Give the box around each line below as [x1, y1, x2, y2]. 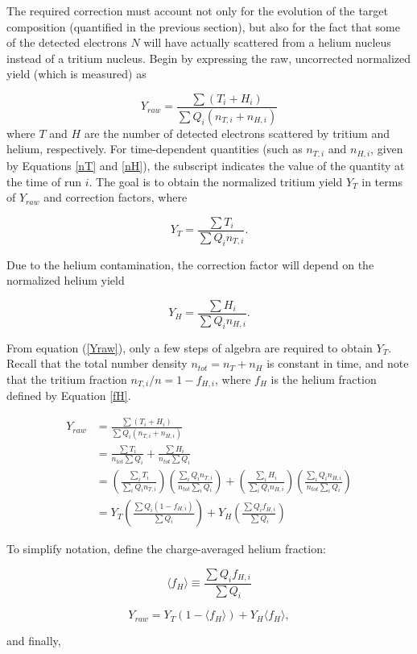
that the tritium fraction [6, 370, 127, 387]
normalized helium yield [6, 272, 125, 289]
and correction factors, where [43, 189, 188, 206]
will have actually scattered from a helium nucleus [143, 34, 391, 51]
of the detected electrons [6, 34, 127, 51]
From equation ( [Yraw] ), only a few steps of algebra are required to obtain [6, 339, 373, 356]
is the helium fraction [270, 370, 377, 387]
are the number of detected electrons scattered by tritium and [84, 124, 390, 141]
